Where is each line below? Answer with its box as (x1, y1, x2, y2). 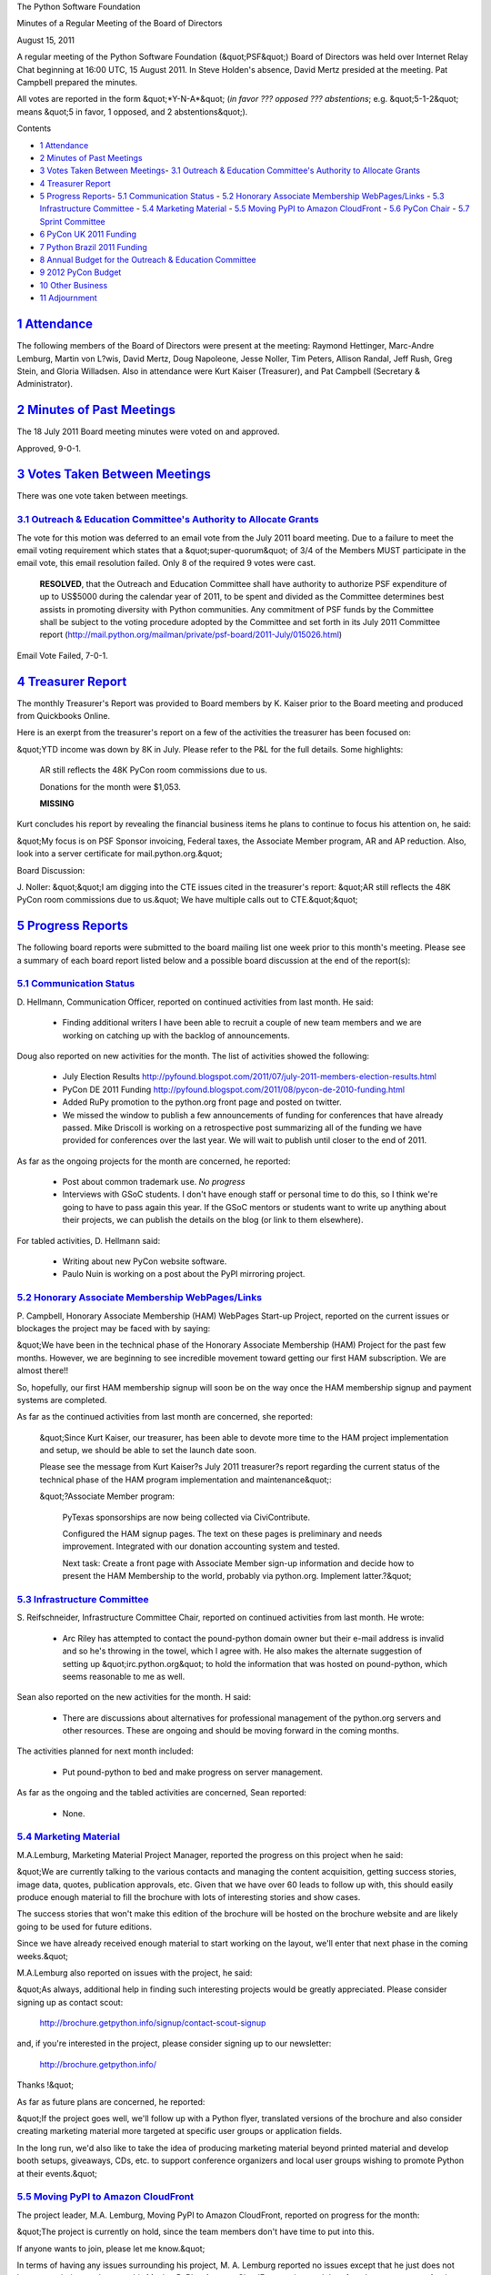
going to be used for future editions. (16, 1921, 152, 1932)
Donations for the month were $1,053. (39, 781, 182, 792)
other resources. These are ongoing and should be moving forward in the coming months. (62, 1725, 400, 1736)
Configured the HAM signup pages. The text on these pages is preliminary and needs (62, 1529, 383, 1540)
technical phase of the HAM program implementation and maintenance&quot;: (39, 1474, 332, 1485)
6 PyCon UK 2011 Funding (39, 228, 136, 240)
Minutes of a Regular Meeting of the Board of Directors (16, 18, 223, 29)
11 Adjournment (39, 292, 97, 304)
